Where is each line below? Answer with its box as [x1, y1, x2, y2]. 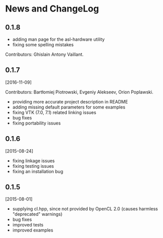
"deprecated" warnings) [12, 211, 63, 217]
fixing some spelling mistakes [12, 42, 74, 48]
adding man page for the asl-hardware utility [12, 36, 105, 42]
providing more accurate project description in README [12, 98, 128, 104]
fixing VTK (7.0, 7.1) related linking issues [12, 109, 96, 115]
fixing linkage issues [12, 158, 55, 164]
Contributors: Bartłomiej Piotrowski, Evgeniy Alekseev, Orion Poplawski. [5, 89, 153, 95]
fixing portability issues [12, 120, 61, 126]
